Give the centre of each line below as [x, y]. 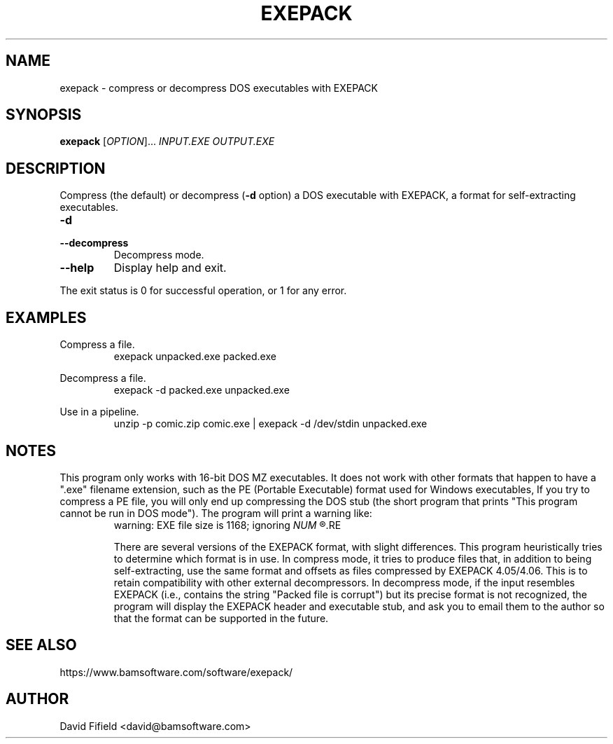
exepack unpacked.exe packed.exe [195, 357]
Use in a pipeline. [99, 412]
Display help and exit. [170, 268]
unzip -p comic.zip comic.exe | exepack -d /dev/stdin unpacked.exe [270, 424]
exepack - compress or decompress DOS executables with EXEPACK [219, 88]
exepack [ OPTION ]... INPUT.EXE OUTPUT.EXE [167, 142]
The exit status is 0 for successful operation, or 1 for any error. [203, 291]
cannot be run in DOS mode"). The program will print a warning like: [216, 513]
